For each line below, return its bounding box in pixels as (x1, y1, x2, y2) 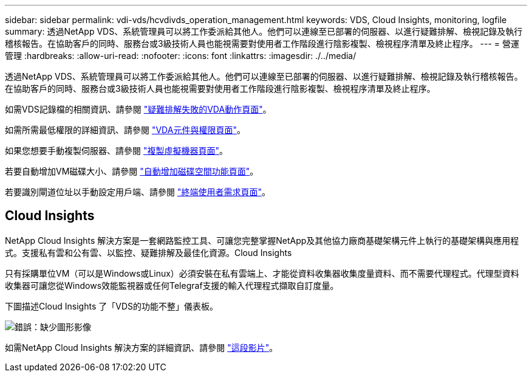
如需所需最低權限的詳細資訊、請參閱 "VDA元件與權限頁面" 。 (5, 125, 245, 135)
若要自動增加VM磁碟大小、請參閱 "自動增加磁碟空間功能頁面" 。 (5, 166, 259, 176)
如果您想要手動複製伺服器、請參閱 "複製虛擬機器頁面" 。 (5, 145, 228, 156)
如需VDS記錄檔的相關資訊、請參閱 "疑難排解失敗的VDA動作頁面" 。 (5, 104, 271, 114)
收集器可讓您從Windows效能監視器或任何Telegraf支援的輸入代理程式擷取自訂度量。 (5, 280, 339, 291)
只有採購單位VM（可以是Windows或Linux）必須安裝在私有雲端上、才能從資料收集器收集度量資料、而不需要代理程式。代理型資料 (5, 268, 519, 278)
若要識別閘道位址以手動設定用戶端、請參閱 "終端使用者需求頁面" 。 (5, 187, 270, 197)
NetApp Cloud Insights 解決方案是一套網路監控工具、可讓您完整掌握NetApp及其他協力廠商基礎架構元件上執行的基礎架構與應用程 (5, 235, 519, 246)
